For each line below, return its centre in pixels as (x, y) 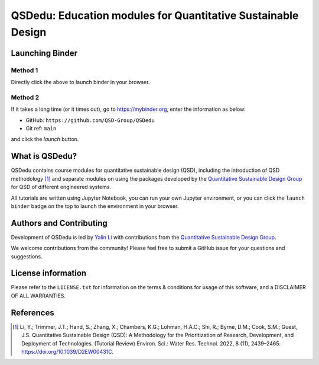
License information (49, 273)
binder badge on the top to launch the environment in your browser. (95, 206)
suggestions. (27, 256)
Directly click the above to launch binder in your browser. (80, 82)
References (32, 313)
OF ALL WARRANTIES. (38, 296)
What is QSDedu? (44, 156)
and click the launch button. (45, 139)
